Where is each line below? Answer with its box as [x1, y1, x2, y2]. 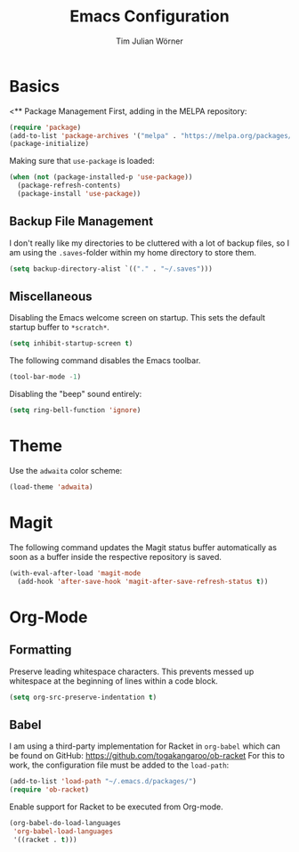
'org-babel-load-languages [12, 826, 114, 836]
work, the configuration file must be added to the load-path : [9, 759, 230, 771]
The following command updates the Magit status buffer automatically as [9, 541, 278, 553]
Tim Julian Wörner [115, 36, 184, 46]
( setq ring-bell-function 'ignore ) [9, 406, 141, 415]
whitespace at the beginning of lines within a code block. [9, 675, 218, 686]
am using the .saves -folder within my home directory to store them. [9, 247, 256, 257]
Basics [9, 76, 61, 96]
